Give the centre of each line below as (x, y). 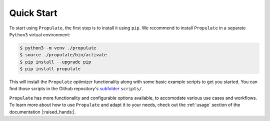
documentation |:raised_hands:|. (42, 112)
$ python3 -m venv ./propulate (58, 48)
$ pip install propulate (50, 69)
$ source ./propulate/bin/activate (63, 55)
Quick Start (33, 13)
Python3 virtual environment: (40, 34)
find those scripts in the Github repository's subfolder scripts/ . (76, 89)
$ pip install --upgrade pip (55, 62)
